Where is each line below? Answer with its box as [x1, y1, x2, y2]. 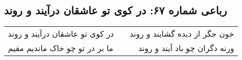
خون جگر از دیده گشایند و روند [129, 28, 234, 40]
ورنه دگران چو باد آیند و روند [138, 42, 234, 54]
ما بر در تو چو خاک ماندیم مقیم [8, 42, 114, 54]
